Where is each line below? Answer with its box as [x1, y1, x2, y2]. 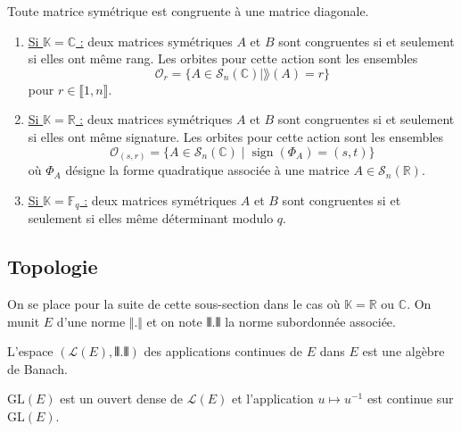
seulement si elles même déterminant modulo [28, 209, 274, 228]
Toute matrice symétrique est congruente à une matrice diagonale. [7, 2, 369, 20]
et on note [146, 312, 202, 330]
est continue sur [366, 389, 454, 408]
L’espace [7, 342, 54, 361]
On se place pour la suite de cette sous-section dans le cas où [7, 294, 341, 312]
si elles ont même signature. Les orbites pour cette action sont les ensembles [28, 127, 444, 145]
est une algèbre [362, 342, 445, 361]
